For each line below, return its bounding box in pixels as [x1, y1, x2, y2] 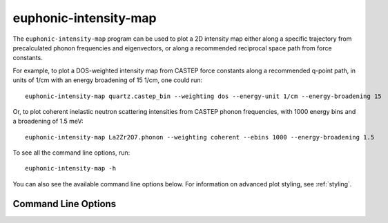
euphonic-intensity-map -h [25, 164, 117, 173]
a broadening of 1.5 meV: [12, 117, 84, 126]
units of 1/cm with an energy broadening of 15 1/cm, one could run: [12, 76, 203, 84]
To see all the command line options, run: [12, 148, 130, 157]
